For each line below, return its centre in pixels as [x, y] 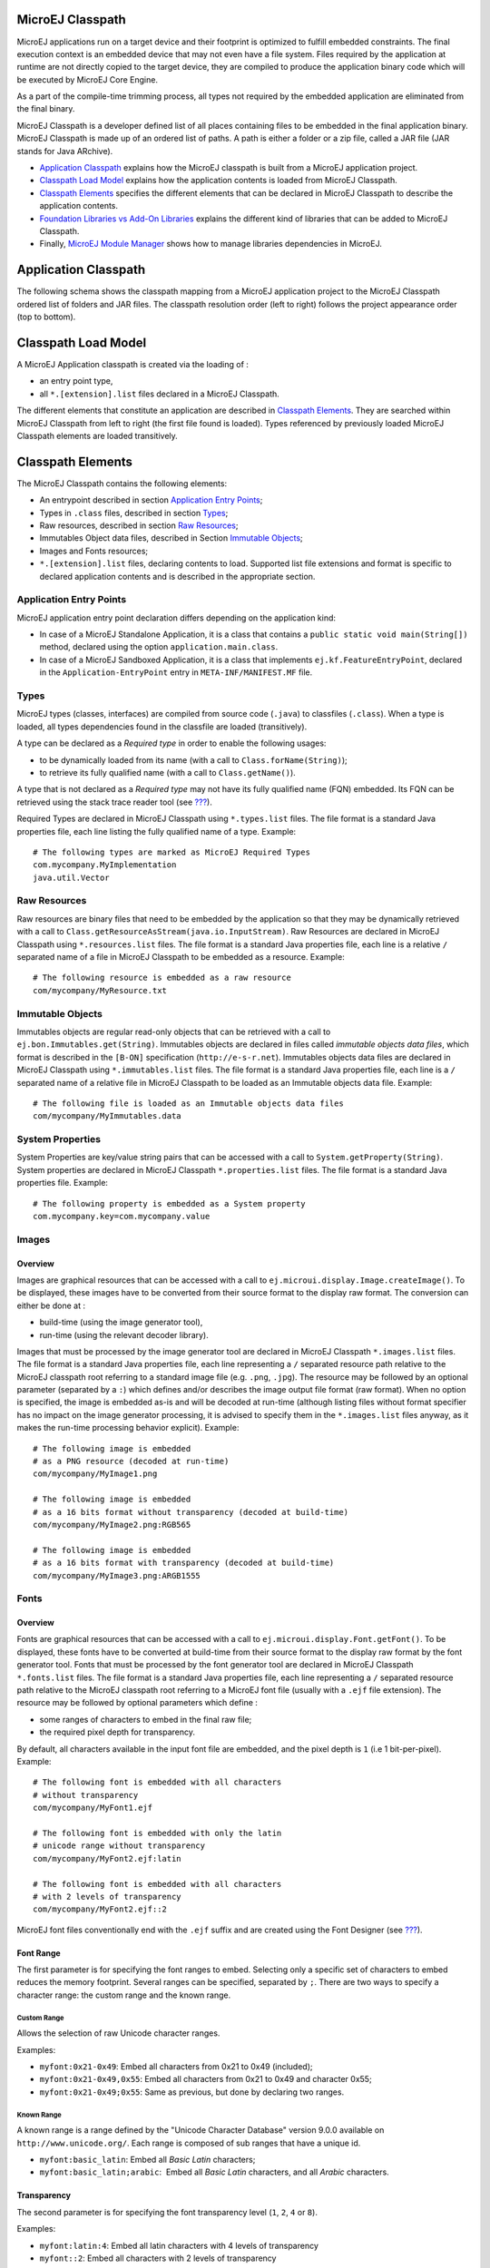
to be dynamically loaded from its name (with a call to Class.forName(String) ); [194, 760]
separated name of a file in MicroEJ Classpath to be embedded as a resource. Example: [181, 957]
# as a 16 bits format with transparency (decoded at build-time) [184, 1563]
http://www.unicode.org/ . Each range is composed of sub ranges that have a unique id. [189, 2143]
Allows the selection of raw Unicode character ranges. [118, 2033]
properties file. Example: [63, 1183]
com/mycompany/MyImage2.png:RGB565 [112, 1525]
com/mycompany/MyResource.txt [100, 990]
